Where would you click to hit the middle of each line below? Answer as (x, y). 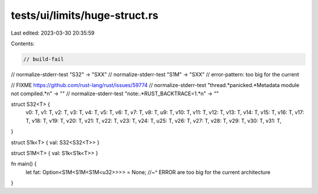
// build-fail (44, 59)
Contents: (23, 44)
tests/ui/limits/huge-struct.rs (85, 15)
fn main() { (24, 164)
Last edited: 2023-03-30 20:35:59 (53, 33)
